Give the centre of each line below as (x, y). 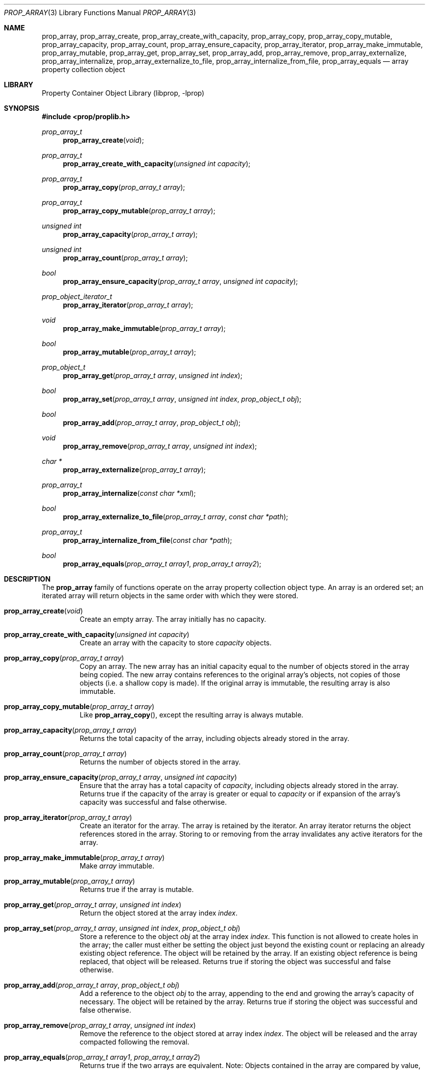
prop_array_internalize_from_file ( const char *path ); (147, 540)
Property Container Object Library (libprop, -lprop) (123, 93)
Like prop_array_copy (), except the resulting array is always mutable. (191, 715)
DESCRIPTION (27, 579)
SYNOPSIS (22, 108)
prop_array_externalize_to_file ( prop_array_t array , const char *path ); (176, 517)
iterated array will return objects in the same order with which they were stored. (170, 596)
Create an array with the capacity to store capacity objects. (176, 643)
